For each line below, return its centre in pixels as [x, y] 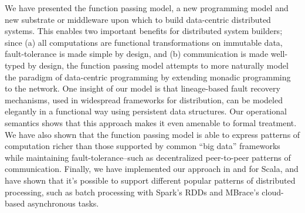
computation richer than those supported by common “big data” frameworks [143, 146]
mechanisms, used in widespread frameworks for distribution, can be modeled [144, 99]
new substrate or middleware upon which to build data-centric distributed [138, 19]
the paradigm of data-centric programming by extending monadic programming [148, 77]
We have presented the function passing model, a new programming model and [147, 8]
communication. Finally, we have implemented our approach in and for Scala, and [152, 169]
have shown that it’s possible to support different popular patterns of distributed [150, 180]
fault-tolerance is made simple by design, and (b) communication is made [137, 54]
